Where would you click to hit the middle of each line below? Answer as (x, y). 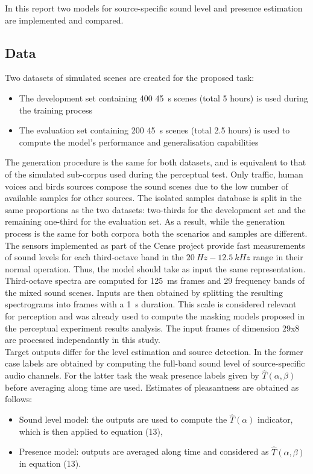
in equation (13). (50, 463)
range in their (278, 257)
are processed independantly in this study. (83, 340)
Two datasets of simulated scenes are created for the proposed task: (130, 78)
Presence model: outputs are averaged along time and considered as (144, 451)
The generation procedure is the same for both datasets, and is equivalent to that (156, 162)
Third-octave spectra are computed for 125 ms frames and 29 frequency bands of (155, 280)
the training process (55, 110)
